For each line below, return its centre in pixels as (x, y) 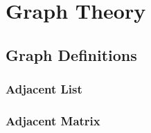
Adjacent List (44, 89)
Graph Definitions (71, 54)
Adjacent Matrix (53, 120)
